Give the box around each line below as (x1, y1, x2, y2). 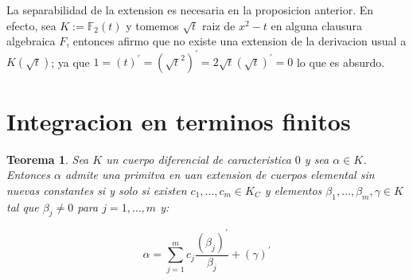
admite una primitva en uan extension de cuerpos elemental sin (64, 166, 375, 183)
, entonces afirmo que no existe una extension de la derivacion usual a (66, 33, 407, 49)
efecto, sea (6, 17, 56, 33)
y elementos (264, 181, 322, 198)
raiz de (201, 17, 236, 33)
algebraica (6, 33, 56, 49)
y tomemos (126, 17, 179, 33)
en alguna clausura (271, 17, 362, 33)
